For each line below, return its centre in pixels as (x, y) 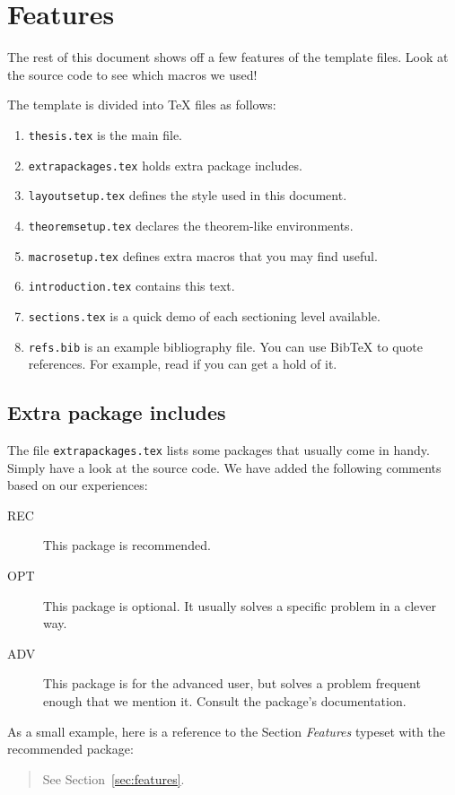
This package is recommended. (127, 545)
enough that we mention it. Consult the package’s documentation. (225, 700)
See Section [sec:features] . (114, 778)
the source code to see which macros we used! (132, 74)
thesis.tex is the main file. (105, 134)
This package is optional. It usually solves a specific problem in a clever (240, 605)
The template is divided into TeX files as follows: (142, 105)
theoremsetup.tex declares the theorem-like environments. (191, 225)
